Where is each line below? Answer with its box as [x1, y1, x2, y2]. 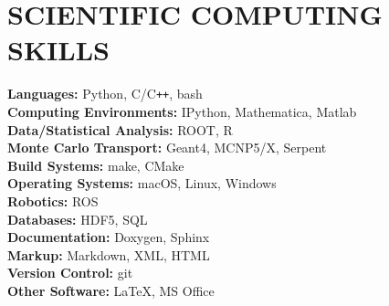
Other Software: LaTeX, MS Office [7, 280, 215, 300]
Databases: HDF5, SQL [7, 209, 148, 228]
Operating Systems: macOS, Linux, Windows [7, 174, 277, 193]
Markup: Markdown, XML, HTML [7, 245, 210, 264]
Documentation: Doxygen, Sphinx [7, 227, 210, 247]
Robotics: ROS [7, 191, 99, 210]
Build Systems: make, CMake [7, 155, 184, 174]
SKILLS [7, 31, 110, 69]
